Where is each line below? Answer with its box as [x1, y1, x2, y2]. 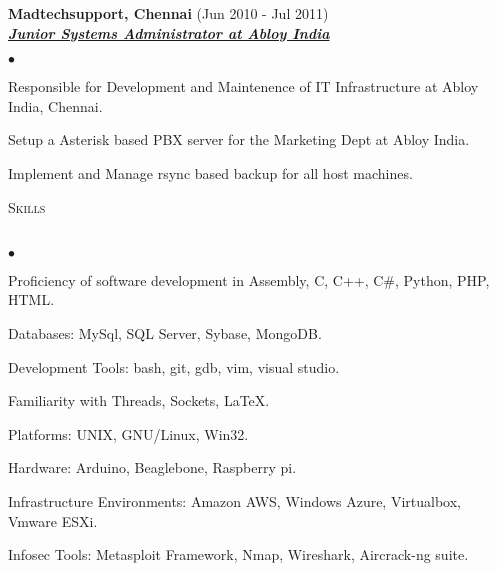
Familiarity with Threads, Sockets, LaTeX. [8, 390, 270, 411]
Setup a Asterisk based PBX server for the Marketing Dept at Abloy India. [8, 129, 470, 150]
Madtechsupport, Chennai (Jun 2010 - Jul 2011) [8, 3, 329, 23]
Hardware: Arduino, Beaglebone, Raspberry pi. [8, 457, 297, 478]
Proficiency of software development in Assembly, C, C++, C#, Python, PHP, [8, 269, 490, 290]
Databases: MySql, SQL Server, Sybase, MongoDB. [8, 322, 322, 343]
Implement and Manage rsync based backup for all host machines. [8, 162, 413, 183]
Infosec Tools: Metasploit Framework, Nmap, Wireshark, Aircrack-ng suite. [8, 544, 469, 565]
